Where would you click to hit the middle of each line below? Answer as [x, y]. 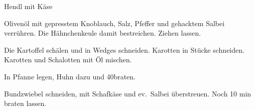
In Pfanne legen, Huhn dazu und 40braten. [70, 76]
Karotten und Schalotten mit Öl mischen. [68, 60]
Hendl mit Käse [28, 6]
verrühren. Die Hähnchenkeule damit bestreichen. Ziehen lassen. [103, 33]
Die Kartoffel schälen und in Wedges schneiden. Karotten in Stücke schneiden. [124, 49]
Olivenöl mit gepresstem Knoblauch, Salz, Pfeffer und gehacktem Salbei [114, 23]
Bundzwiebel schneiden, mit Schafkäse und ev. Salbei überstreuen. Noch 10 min [128, 93]
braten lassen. [25, 103]
